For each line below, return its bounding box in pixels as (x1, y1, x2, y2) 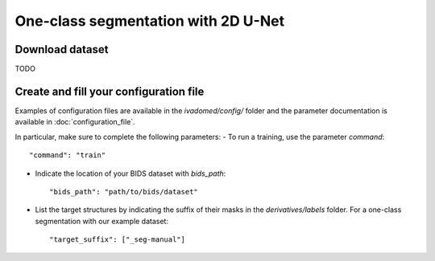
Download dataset (14, 43, 109, 56)
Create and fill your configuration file (14, 84, 205, 98)
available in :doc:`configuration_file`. (14, 117, 136, 127)
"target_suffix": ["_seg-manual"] (49, 235, 185, 244)
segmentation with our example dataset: (35, 216, 169, 226)
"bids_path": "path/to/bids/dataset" (49, 187, 199, 196)
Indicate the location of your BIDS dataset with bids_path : (35, 169, 226, 178)
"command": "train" (29, 151, 106, 160)
